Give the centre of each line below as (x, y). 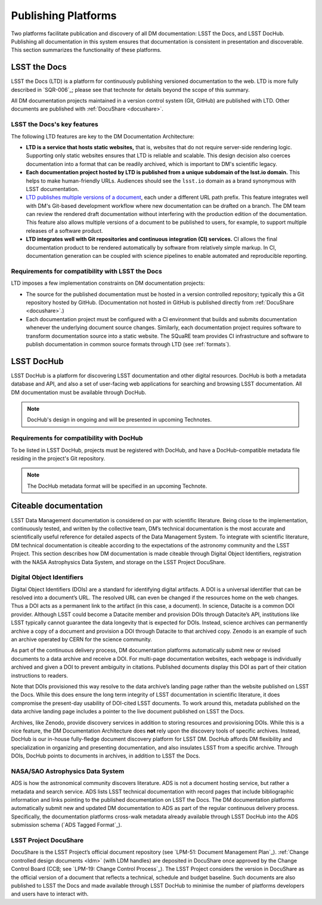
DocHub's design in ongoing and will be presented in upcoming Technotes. (119, 420)
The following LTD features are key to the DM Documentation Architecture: (103, 136)
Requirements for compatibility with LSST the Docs (86, 271)
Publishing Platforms (64, 16)
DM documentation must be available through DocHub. (79, 392)
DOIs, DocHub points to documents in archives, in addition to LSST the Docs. (106, 756)
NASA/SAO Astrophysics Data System (68, 771)
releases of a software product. (65, 230)
